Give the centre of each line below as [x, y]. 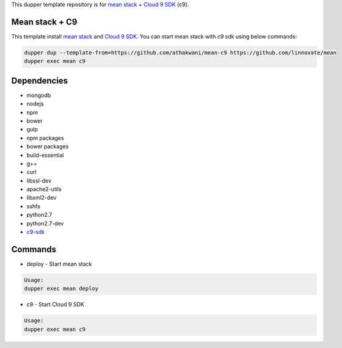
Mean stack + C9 [44, 22]
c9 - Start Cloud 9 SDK [56, 305]
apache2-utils [44, 189]
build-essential [45, 155]
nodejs [35, 104]
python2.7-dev [45, 223]
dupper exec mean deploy [61, 289]
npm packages [45, 138]
